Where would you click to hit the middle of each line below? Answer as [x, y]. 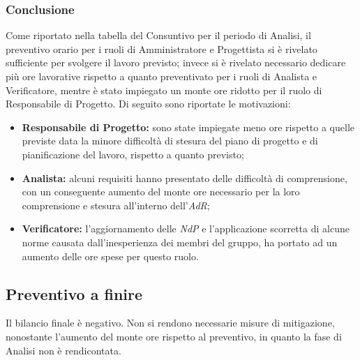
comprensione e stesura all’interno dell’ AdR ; [116, 205]
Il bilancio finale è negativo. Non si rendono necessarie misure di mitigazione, [170, 323]
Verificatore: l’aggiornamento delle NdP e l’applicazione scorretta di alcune [186, 228]
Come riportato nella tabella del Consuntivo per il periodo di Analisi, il [158, 35]
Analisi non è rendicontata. [63, 350]
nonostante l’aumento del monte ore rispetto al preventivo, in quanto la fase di [174, 336]
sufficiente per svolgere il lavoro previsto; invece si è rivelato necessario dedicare [176, 62]
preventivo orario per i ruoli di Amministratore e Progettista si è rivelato [162, 48]
